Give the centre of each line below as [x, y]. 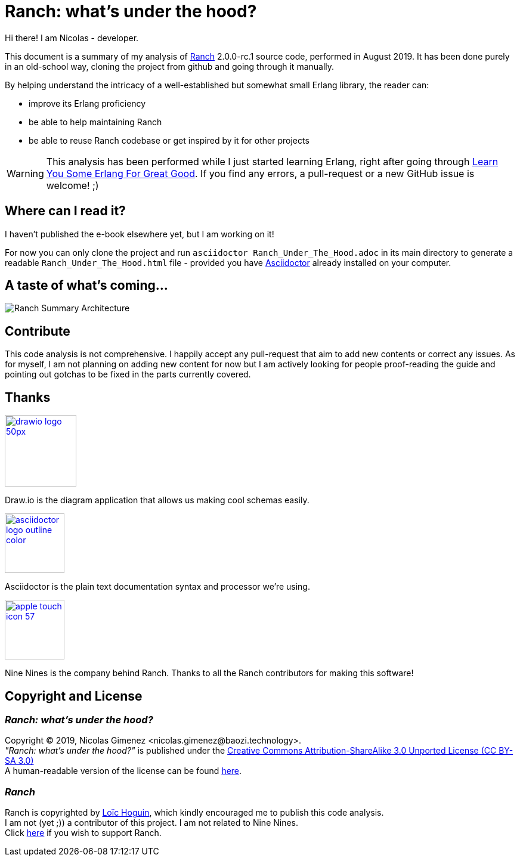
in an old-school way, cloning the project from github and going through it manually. [170, 66]
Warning [25, 173]
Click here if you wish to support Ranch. [83, 833]
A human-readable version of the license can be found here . [123, 771]
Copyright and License [74, 696]
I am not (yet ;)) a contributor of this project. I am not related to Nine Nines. [152, 823]
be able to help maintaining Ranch [95, 122]
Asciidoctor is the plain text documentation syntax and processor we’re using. [157, 587]
